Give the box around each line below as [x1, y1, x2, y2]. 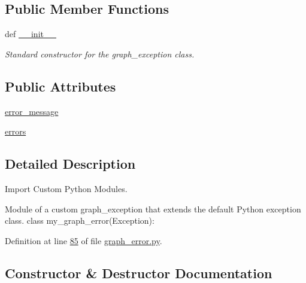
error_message [5, 105, 59, 117]
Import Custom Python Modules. [5, 182, 128, 194]
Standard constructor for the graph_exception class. [5, 47, 195, 60]
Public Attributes [5, 77, 116, 95]
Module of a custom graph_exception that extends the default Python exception [5, 202, 301, 215]
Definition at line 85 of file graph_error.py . [5, 234, 162, 247]
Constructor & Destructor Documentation [5, 263, 272, 282]
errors [5, 125, 26, 138]
